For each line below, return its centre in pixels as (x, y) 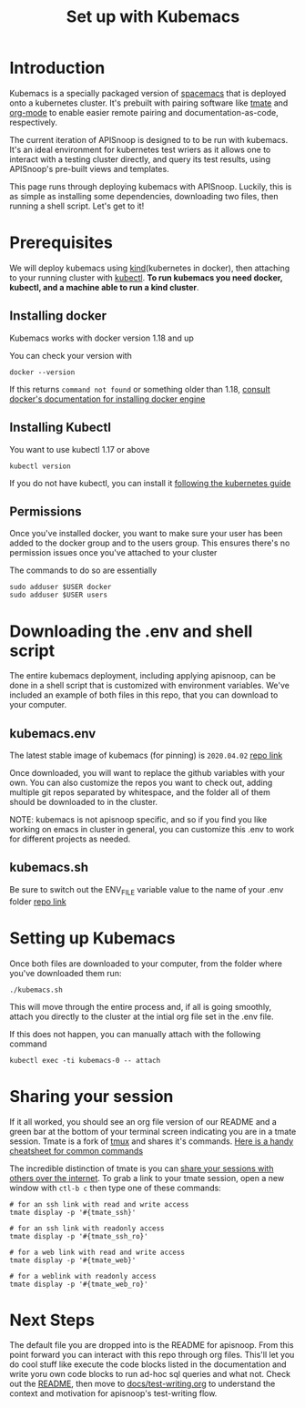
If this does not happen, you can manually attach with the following (135, 1034)
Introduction (57, 68)
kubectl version (40, 466)
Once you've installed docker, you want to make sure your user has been (146, 534)
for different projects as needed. (70, 839)
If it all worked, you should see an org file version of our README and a (143, 1121)
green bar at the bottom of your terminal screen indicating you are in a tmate (153, 1131)
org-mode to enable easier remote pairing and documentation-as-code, (144, 112)
